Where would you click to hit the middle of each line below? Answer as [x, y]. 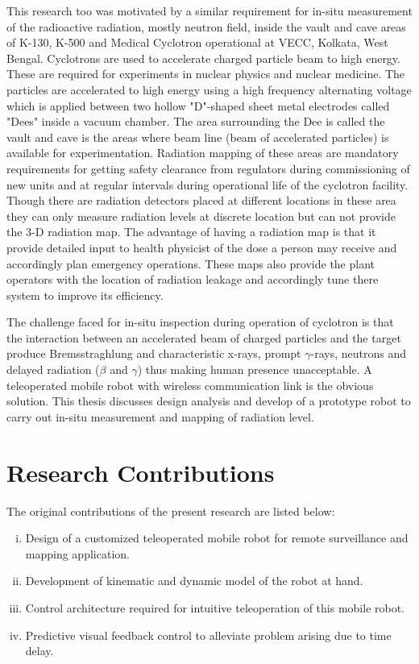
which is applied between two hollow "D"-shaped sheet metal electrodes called [198, 105]
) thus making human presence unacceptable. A [255, 369]
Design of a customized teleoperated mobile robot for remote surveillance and [217, 538]
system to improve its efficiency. [85, 295]
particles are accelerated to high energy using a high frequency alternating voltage [209, 89]
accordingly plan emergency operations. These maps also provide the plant [191, 263]
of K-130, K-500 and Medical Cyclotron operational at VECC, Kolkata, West [197, 42]
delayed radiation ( [53, 369]
